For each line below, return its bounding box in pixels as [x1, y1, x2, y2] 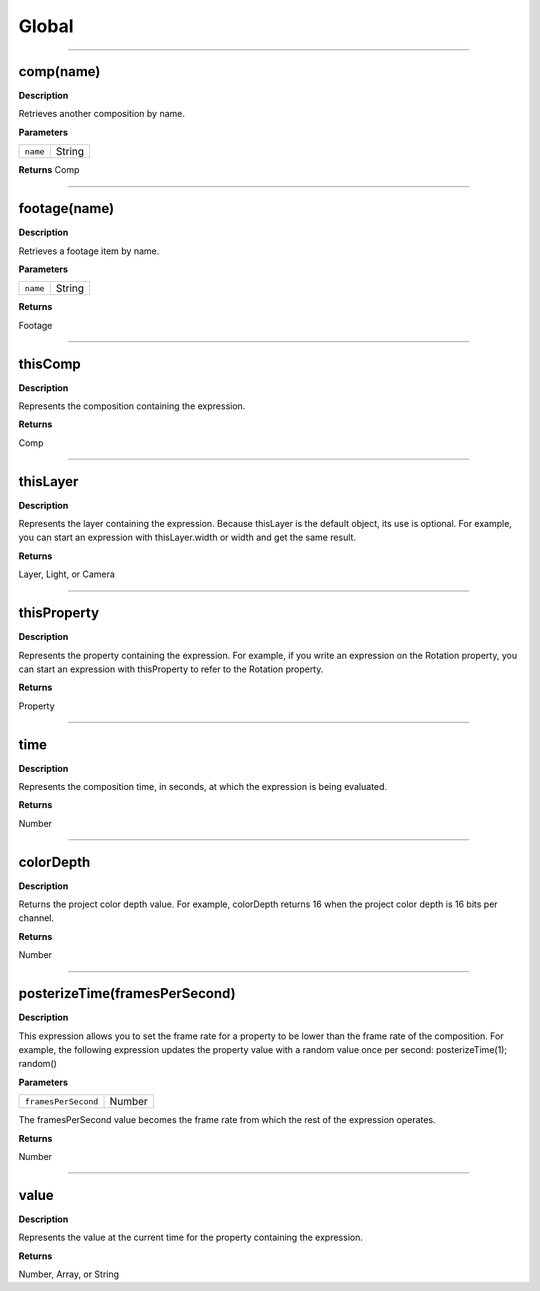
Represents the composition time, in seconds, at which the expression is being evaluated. [18, 781, 388, 793]
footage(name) [18, 200, 115, 217]
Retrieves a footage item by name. [18, 245, 160, 257]
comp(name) [18, 63, 101, 80]
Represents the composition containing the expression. [18, 400, 246, 412]
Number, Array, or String [18, 1268, 120, 1280]
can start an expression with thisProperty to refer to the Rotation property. [18, 663, 324, 675]
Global [18, 15, 74, 37]
